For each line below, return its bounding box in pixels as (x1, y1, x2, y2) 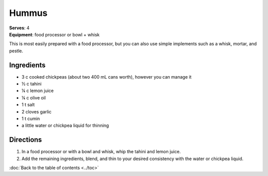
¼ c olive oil (21, 94, 46, 100)
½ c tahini (21, 81, 42, 87)
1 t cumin (21, 115, 40, 121)
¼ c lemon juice (21, 88, 54, 94)
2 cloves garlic (21, 108, 52, 114)
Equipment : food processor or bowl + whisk (9, 31, 100, 37)
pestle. (9, 48, 23, 54)
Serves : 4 (9, 25, 30, 31)
